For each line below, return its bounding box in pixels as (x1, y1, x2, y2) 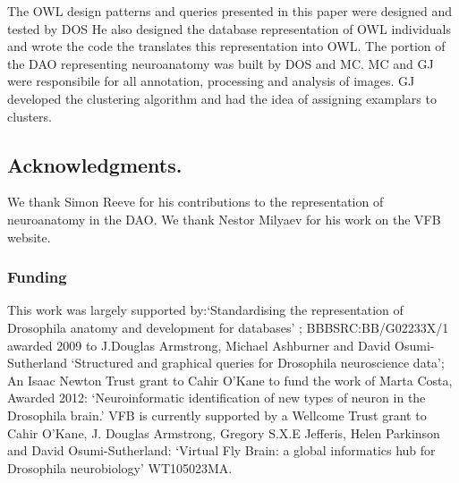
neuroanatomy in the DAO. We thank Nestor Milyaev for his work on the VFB (7, 209, 441, 228)
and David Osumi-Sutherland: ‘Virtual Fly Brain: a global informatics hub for (7, 441, 436, 460)
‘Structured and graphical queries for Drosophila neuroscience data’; (71, 353, 445, 372)
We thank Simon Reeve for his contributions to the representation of (7, 192, 384, 211)
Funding (7, 266, 67, 288)
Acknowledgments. (7, 150, 183, 178)
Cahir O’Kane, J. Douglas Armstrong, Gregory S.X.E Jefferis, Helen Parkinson (7, 423, 440, 442)
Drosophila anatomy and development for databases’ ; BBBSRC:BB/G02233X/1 (7, 318, 449, 336)
